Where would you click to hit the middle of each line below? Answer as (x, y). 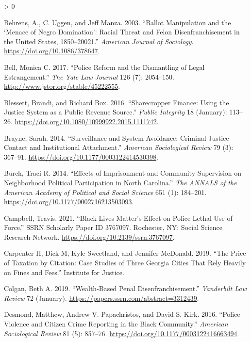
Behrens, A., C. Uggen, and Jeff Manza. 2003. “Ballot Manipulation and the (117, 22)
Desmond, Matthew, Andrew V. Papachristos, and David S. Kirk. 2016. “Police (122, 314)
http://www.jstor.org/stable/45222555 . (62, 86)
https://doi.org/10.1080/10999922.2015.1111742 (86, 121)
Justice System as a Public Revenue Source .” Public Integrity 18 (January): (116, 112)
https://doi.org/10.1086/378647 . (52, 51)
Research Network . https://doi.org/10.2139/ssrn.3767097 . (89, 236)
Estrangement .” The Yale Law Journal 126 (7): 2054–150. (89, 76)
